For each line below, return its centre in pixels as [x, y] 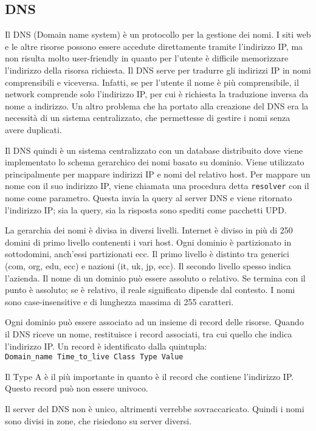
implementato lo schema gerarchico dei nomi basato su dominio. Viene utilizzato [155, 162]
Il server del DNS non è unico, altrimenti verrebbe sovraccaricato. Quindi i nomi [155, 408]
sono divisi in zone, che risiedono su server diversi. [98, 420]
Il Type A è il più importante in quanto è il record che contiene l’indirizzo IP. [149, 376]
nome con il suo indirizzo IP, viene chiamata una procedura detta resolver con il [157, 186]
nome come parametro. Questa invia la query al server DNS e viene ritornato [149, 197]
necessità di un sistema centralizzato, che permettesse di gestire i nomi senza [148, 118]
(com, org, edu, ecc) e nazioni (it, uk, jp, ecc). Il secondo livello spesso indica [148, 265]
